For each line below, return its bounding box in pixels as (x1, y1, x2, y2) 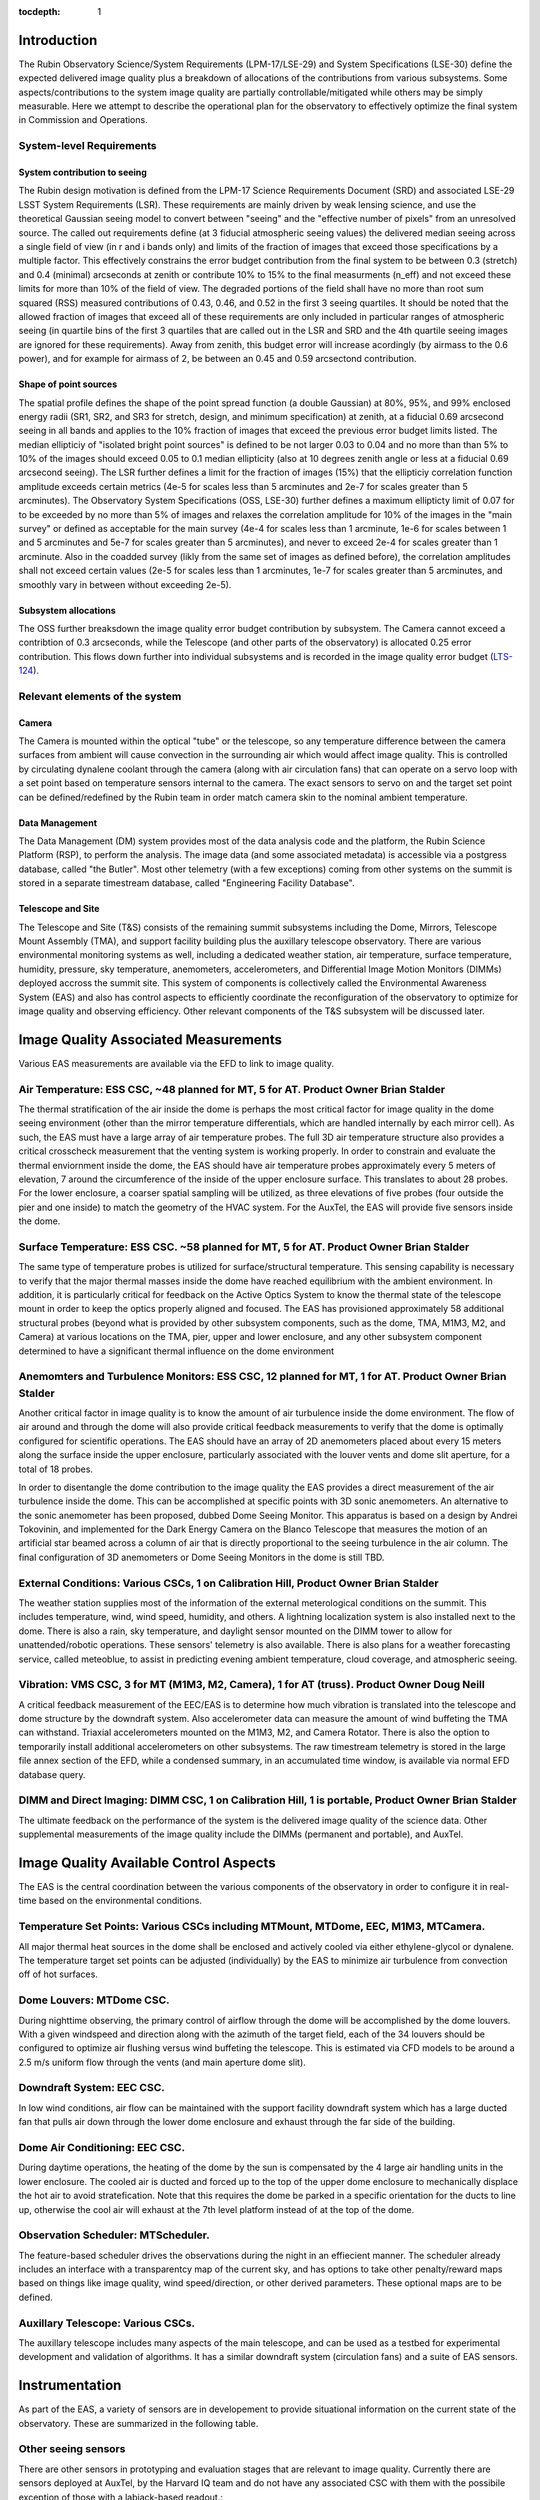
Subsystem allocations (18, 604, 117, 616)
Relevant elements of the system (18, 689, 182, 703)
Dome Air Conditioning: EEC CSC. (18, 2141, 185, 2154)
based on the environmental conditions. (38, 1895, 202, 1907)
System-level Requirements (18, 139, 157, 153)
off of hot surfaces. (18, 1968, 99, 1980)
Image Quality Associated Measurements (18, 1031, 282, 1048)
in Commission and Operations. (18, 114, 149, 126)
